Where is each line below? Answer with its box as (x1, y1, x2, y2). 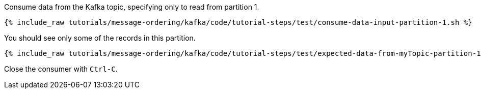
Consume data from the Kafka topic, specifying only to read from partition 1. (4, 3, 259, 11)
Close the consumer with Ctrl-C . (4, 65, 118, 73)
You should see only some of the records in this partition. (4, 34, 196, 42)
